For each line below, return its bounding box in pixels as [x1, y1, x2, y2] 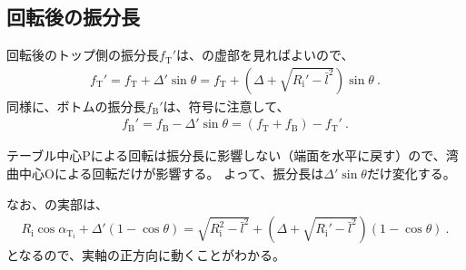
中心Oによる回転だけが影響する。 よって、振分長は [18, 164, 324, 183]
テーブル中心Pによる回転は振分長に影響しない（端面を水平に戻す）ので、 [6, 146, 446, 165]
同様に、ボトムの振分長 [6, 96, 146, 115]
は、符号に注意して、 [163, 96, 290, 115]
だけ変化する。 [366, 164, 456, 183]
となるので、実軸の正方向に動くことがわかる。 [6, 246, 286, 265]
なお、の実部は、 [6, 194, 108, 213]
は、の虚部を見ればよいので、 [176, 45, 354, 64]
